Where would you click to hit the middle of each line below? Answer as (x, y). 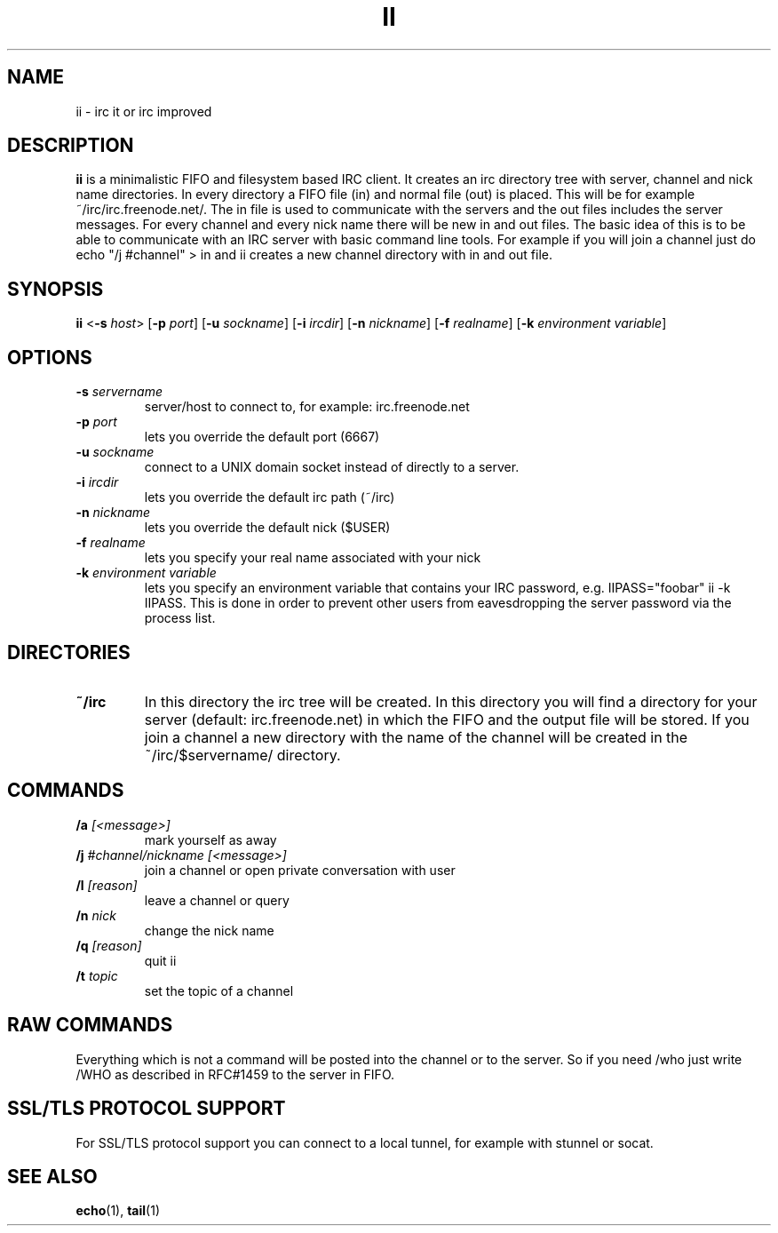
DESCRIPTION (71, 146)
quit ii (160, 960)
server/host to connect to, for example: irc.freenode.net (307, 407)
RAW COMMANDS (90, 1025)
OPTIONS (50, 357)
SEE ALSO (52, 1176)
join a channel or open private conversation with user (300, 870)
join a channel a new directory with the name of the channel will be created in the (416, 737)
